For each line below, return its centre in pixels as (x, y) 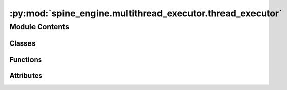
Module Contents (39, 27)
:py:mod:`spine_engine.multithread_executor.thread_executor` (146, 13)
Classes (22, 43)
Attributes (26, 76)
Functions (26, 59)
